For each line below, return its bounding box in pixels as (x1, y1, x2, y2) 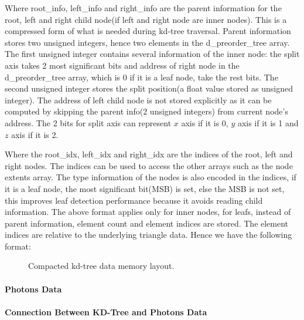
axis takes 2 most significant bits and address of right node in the (5, 59, 240, 71)
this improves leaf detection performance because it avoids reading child (5, 194, 263, 206)
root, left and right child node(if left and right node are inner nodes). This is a (5, 13, 287, 25)
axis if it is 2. (11, 128, 59, 140)
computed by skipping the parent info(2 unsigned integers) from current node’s (5, 105, 288, 117)
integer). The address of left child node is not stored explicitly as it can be (5, 93, 272, 106)
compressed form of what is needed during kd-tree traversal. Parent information (5, 25, 291, 37)
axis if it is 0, (181, 116, 228, 129)
